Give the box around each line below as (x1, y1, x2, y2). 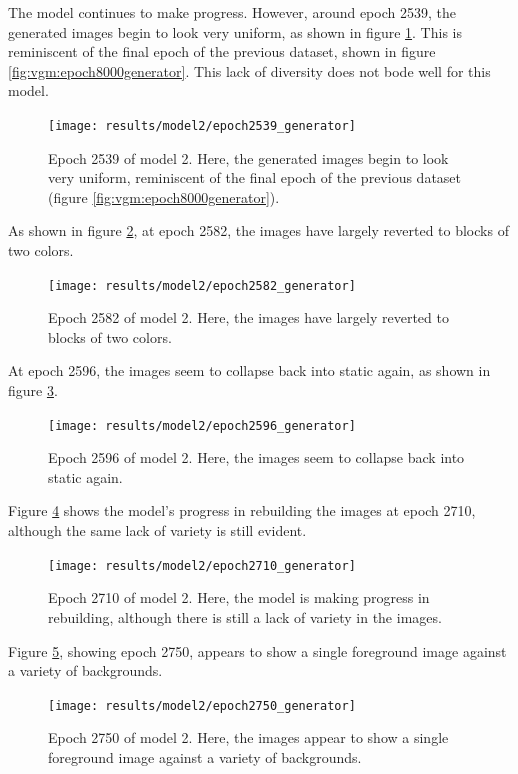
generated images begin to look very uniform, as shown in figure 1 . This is (8, 21, 462, 42)
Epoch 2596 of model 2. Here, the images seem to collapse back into (48, 447, 465, 468)
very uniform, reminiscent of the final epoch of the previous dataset (48, 167, 462, 188)
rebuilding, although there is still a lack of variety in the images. (48, 606, 442, 627)
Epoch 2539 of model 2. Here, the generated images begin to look (48, 147, 449, 168)
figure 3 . (8, 380, 58, 401)
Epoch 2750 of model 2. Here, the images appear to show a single (48, 727, 449, 748)
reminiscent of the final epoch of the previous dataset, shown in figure (8, 41, 436, 62)
